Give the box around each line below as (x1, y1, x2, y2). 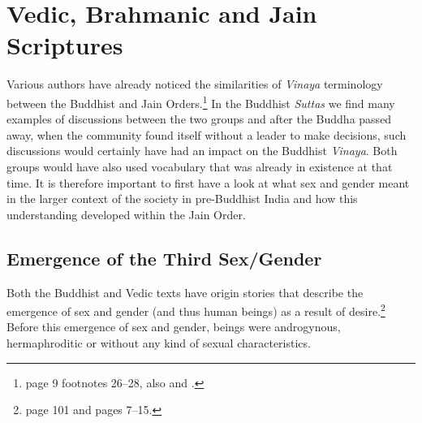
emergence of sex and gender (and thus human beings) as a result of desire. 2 (6, 300, 385, 319)
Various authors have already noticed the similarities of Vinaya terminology (6, 76, 383, 93)
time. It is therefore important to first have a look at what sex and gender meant (6, 174, 410, 191)
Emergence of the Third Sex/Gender (6, 245, 322, 270)
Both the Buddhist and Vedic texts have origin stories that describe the (6, 283, 364, 300)
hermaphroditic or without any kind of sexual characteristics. (6, 334, 311, 351)
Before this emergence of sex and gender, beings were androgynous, (6, 318, 341, 335)
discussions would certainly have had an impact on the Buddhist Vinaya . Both (6, 142, 398, 159)
